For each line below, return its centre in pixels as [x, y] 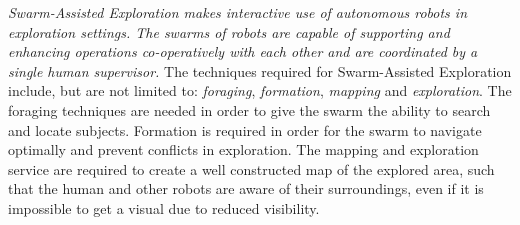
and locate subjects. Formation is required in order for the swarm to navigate [245, 129]
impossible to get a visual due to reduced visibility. [164, 207]
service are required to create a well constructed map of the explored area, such [251, 168]
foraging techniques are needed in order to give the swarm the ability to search [249, 109]
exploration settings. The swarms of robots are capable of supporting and [229, 31]
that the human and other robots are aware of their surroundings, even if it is [246, 188]
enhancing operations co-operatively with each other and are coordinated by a [243, 51]
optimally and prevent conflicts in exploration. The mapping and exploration [243, 149]
